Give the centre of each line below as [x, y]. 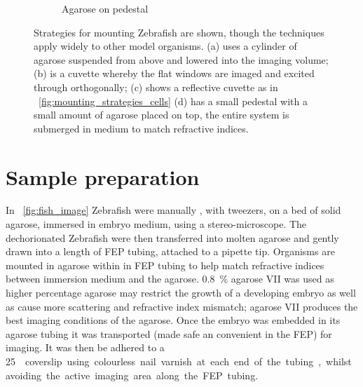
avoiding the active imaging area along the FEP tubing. [132, 375]
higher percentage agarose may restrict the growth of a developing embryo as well [181, 293]
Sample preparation [103, 176]
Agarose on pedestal [105, 8]
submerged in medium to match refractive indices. [141, 128]
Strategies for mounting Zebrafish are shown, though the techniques [179, 32]
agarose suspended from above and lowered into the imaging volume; [181, 59]
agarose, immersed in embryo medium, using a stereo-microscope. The [156, 224]
